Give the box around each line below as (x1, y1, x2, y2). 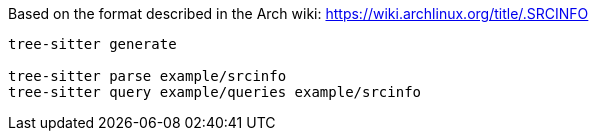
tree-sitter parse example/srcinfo (8, 68, 287, 84)
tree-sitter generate (8, 36, 177, 52)
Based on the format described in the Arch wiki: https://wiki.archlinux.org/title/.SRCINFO (8, 5, 589, 22)
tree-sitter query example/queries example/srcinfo (8, 84, 422, 100)
